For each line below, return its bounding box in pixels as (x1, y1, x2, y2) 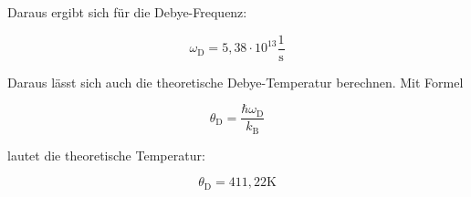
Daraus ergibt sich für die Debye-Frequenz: (7, 3, 247, 21)
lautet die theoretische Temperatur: (7, 145, 205, 164)
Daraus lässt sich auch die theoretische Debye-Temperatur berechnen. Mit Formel (7, 72, 464, 91)
